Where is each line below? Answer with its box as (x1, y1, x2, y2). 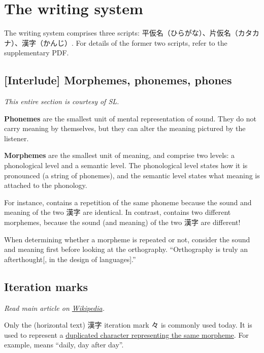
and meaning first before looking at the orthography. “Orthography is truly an (4, 244, 248, 254)
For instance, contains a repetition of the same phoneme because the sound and (4, 197, 252, 207)
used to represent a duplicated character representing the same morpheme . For (4, 329, 249, 340)
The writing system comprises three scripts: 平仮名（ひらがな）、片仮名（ (4, 27, 238, 38)
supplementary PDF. (4, 47, 69, 58)
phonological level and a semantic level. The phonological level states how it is (4, 160, 248, 171)
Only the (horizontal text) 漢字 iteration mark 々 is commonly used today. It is (4, 319, 252, 330)
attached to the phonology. (4, 180, 87, 190)
